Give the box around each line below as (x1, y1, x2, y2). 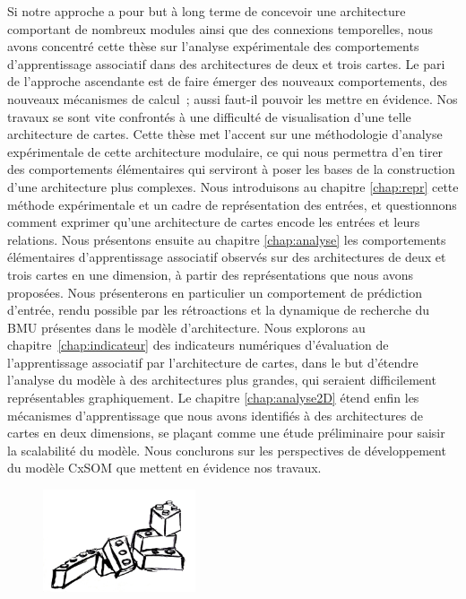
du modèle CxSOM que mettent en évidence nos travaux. (7, 458, 322, 477)
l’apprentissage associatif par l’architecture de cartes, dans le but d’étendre (7, 352, 419, 371)
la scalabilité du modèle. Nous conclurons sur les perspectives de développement (7, 440, 446, 459)
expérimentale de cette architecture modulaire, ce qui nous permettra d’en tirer (7, 142, 444, 161)
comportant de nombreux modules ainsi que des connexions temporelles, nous (7, 19, 434, 38)
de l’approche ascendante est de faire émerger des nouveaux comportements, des (7, 72, 447, 91)
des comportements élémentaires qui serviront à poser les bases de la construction (7, 160, 455, 178)
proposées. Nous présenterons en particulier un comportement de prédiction (7, 282, 423, 301)
